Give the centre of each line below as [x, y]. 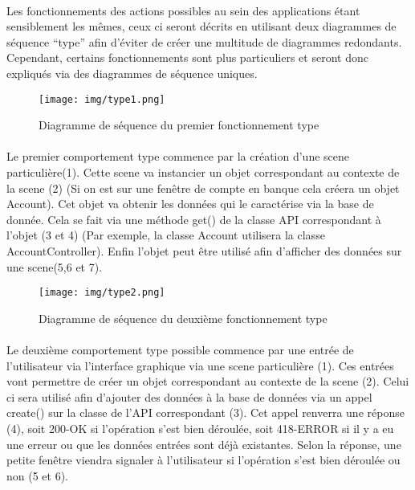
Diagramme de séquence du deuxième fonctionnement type [183, 318]
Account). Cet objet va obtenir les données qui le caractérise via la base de [190, 204]
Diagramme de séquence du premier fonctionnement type [179, 125]
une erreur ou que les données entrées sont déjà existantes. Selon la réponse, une [204, 444]
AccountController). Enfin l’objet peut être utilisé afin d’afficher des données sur [204, 250]
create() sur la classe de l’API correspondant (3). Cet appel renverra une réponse [205, 412]
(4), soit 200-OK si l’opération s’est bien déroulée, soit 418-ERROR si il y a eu [200, 428]
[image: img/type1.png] [102, 99]
